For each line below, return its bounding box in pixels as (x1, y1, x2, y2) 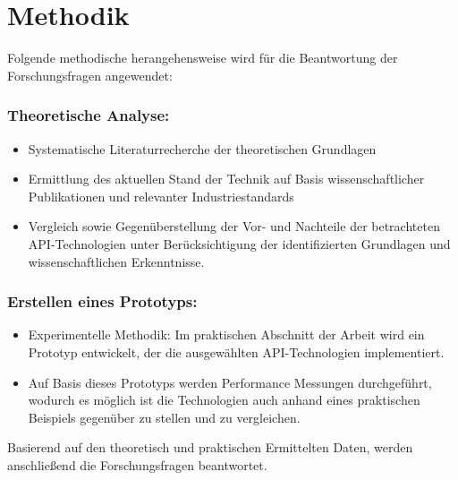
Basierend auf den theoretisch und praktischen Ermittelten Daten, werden (7, 438, 413, 457)
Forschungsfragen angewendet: (7, 65, 173, 84)
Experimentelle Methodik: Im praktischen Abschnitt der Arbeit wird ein (28, 325, 425, 344)
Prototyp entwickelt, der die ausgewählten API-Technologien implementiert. (28, 342, 445, 361)
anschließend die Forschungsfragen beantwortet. (7, 455, 267, 474)
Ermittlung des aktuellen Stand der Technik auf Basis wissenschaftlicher (28, 169, 425, 188)
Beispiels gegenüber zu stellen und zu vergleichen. (28, 407, 301, 426)
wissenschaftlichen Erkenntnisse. (28, 252, 205, 270)
